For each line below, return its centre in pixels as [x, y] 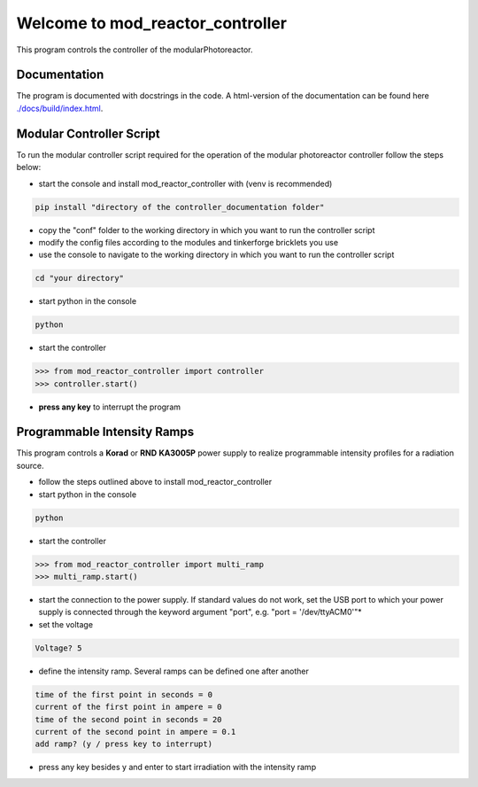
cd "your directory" [79, 278]
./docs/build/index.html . [60, 108]
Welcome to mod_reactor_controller [152, 23]
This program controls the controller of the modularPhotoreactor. [135, 50]
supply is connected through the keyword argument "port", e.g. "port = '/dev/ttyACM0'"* [200, 612]
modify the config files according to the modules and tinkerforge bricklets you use [189, 242]
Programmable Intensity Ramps [105, 432]
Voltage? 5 [58, 648]
